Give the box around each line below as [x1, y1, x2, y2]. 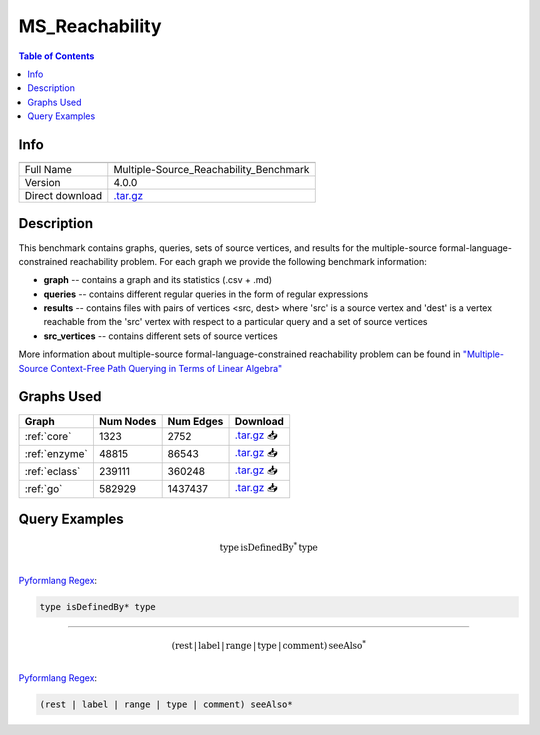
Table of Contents [18, 50, 95, 62]
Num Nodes [98, 414, 157, 428]
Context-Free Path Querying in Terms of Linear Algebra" [50, 362, 283, 374]
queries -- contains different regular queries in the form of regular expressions [43, 288, 369, 300]
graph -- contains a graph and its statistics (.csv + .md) [43, 274, 273, 286]
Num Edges [167, 414, 224, 428]
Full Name [24, 163, 72, 177]
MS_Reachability [18, 15, 162, 37]
